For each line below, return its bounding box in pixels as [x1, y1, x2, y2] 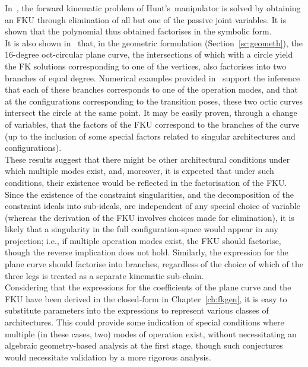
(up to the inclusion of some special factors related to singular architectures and [5, 129, 296, 142]
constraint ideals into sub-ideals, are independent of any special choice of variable [5, 200, 300, 212]
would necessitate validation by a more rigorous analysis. [5, 350, 211, 363]
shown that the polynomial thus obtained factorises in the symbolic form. [5, 25, 272, 37]
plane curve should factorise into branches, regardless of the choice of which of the [5, 258, 304, 270]
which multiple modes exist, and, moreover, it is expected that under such [5, 164, 274, 177]
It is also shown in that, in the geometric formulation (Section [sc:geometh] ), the [5, 36, 303, 49]
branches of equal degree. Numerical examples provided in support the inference [5, 71, 300, 84]
